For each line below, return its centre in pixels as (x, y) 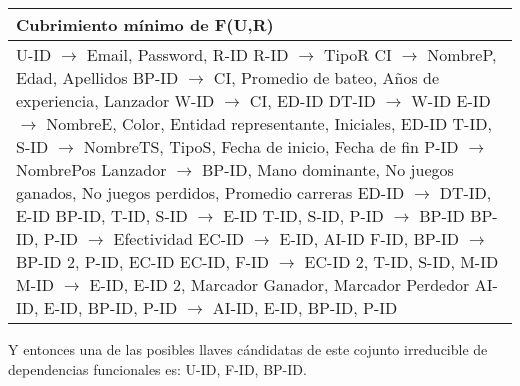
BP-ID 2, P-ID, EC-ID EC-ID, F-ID (143, 261)
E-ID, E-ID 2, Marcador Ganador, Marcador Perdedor (279, 284)
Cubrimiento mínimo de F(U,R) (145, 24)
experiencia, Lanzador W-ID (115, 100)
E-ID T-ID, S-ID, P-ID (303, 215)
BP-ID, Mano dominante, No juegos (327, 169)
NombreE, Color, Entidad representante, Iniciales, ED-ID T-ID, (269, 123)
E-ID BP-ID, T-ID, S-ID (102, 215)
